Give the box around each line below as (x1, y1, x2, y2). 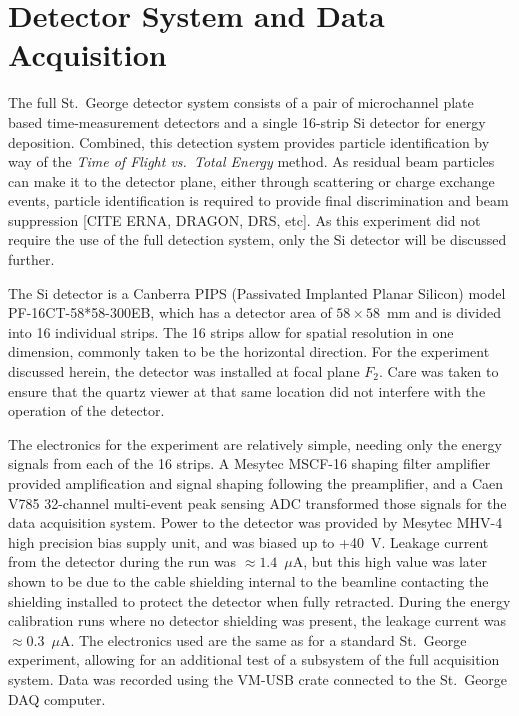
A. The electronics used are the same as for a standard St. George (59, 629, 467, 650)
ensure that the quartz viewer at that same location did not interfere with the (8, 380, 486, 401)
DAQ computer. (8, 688, 106, 709)
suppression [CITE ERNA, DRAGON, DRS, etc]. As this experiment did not (8, 209, 481, 230)
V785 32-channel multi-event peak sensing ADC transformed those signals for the (8, 492, 507, 513)
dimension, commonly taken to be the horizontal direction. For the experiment (8, 341, 490, 362)
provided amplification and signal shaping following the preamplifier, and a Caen (8, 473, 504, 493)
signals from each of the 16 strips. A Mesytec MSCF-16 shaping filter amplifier (8, 453, 491, 474)
